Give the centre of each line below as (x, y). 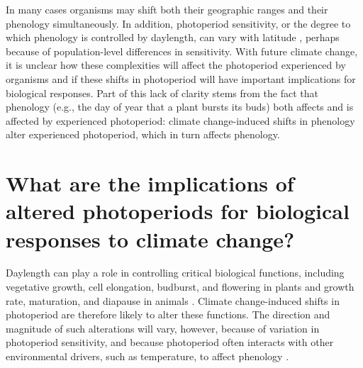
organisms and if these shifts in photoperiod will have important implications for (181, 78)
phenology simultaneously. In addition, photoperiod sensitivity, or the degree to (178, 23)
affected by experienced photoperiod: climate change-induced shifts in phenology (180, 120)
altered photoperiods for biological (178, 211)
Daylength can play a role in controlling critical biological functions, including (175, 273)
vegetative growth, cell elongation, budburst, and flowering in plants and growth (180, 287)
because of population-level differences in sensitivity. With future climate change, (182, 51)
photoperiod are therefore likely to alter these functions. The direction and (168, 314)
